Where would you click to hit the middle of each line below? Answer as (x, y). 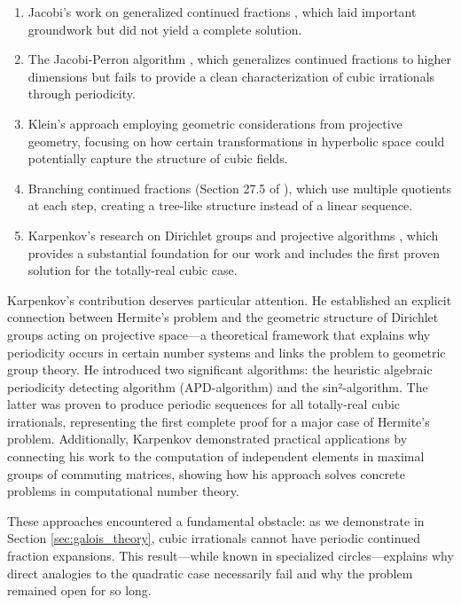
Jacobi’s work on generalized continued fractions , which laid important (222, 12)
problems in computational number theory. (123, 491)
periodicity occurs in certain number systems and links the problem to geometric (227, 352)
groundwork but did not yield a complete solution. (165, 29)
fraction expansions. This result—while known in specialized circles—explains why (230, 556)
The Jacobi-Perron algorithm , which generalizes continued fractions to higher (239, 59)
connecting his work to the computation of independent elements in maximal (216, 456)
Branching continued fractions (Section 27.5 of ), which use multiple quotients (240, 188)
